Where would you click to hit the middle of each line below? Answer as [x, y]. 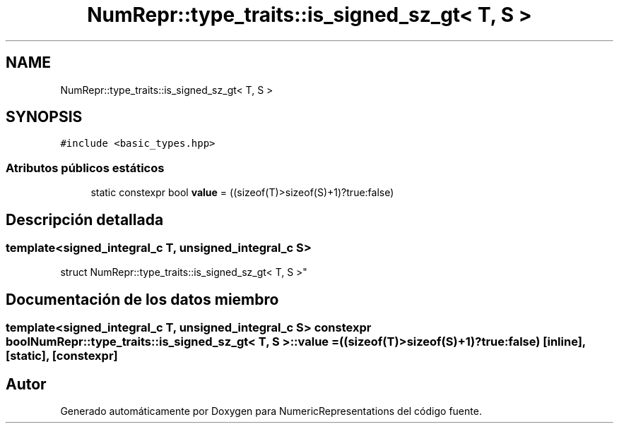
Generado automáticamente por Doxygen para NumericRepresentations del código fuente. [271, 411]
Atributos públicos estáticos [85, 168]
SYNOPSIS [44, 117]
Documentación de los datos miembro [142, 299]
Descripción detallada [85, 219]
